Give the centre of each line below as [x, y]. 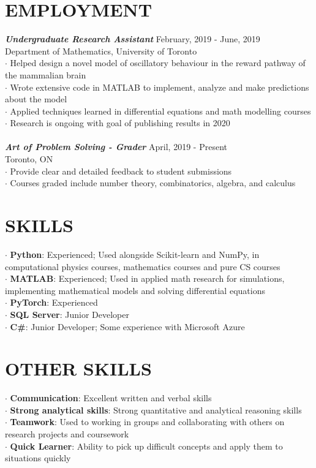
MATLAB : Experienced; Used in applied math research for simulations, [147, 278]
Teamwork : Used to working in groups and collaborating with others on [147, 422]
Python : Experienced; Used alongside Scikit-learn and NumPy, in [135, 254]
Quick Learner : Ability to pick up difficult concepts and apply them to [146, 446]
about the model [36, 99]
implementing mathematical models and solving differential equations [135, 290]
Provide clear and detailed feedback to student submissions [121, 171]
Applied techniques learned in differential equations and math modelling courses [160, 111]
